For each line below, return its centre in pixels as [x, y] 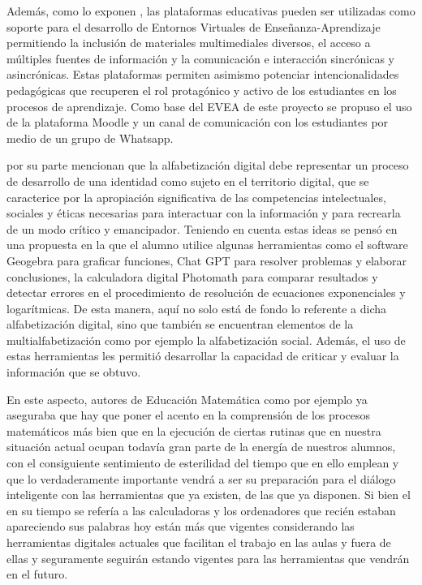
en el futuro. [37, 574]
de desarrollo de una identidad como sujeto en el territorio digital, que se [188, 181]
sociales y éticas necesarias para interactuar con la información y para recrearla [204, 213]
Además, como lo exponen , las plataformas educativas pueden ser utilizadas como [211, 11]
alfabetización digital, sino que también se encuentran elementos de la [180, 324]
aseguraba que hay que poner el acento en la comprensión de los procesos [189, 415]
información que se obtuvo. [74, 372]
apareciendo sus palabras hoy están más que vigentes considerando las [181, 526]
